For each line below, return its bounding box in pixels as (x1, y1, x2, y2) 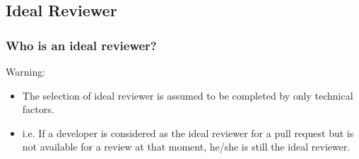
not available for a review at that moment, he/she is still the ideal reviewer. (22, 139, 351, 154)
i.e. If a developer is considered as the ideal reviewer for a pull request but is (22, 125, 354, 140)
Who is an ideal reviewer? (6, 36, 157, 54)
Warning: (6, 64, 46, 78)
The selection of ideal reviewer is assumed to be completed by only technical (22, 88, 353, 102)
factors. (22, 102, 54, 117)
